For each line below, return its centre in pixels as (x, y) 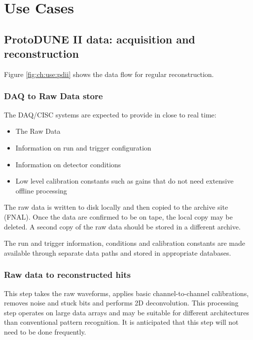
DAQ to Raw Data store (54, 96)
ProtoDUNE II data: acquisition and (100, 39)
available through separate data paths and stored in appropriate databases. (118, 252)
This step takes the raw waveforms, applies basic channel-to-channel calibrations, (126, 293)
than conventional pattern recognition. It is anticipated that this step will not (121, 322)
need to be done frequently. (45, 331)
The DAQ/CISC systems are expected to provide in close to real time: (110, 114)
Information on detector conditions (68, 164)
